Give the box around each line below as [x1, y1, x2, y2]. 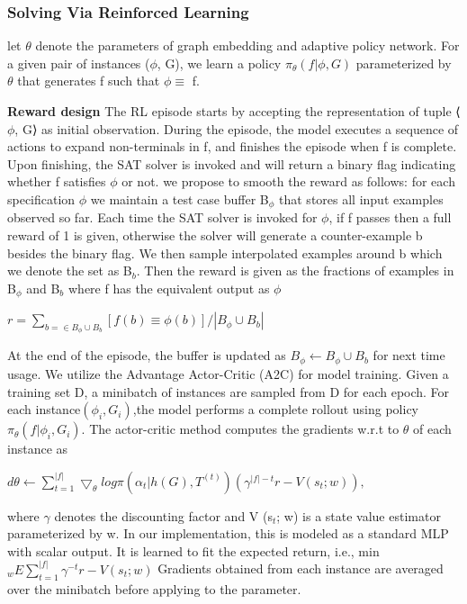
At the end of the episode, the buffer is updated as [7, 346, 286, 365]
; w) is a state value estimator [276, 506, 441, 525]
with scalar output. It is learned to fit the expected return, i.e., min [7, 541, 380, 560]
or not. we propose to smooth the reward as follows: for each [121, 172, 455, 191]
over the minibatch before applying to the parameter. [7, 579, 301, 598]
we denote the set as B [7, 261, 132, 280]
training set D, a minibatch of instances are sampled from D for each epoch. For [7, 382, 450, 401]
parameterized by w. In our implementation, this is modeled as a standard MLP [7, 524, 449, 543]
